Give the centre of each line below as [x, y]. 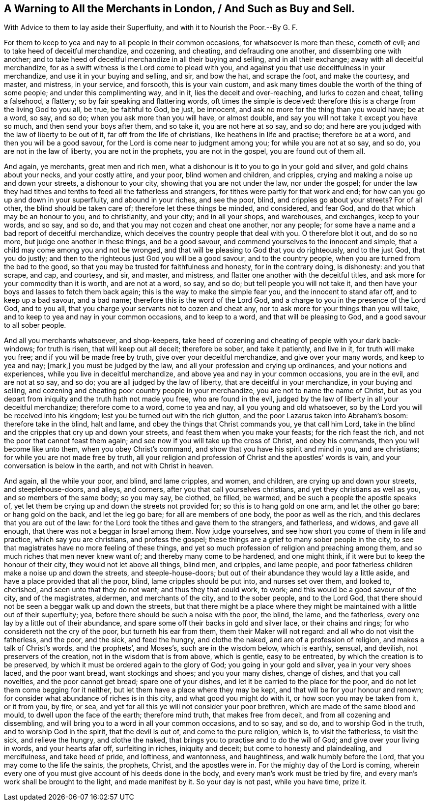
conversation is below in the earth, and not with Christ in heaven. [109, 466]
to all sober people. [35, 325]
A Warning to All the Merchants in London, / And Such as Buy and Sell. [180, 9]
